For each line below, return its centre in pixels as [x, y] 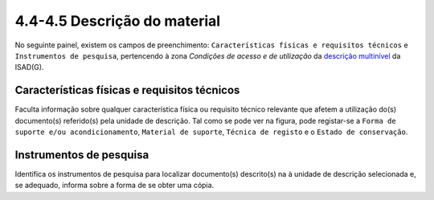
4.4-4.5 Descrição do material [118, 21]
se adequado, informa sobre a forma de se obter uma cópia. [115, 186]
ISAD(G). [29, 67]
